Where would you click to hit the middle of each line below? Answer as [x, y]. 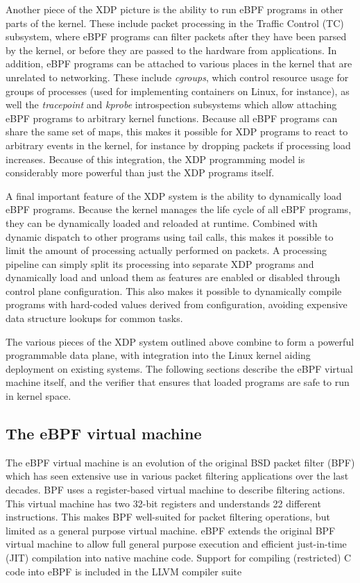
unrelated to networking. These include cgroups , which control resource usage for [177, 77]
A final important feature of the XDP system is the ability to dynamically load [174, 195]
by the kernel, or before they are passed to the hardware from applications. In [171, 50]
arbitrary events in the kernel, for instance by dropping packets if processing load [178, 145]
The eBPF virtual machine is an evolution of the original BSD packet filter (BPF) [180, 462]
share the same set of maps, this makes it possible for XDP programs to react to [177, 132]
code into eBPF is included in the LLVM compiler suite [124, 571]
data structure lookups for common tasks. [94, 318]
